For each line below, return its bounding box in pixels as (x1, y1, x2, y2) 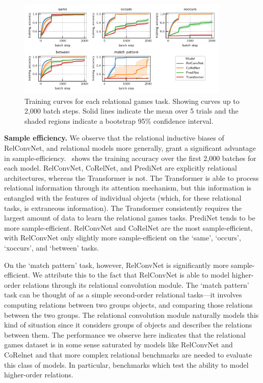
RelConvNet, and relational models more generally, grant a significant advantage (4, 143, 256, 153)
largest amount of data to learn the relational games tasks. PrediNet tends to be (4, 212, 255, 223)
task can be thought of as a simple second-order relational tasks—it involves (4, 289, 242, 300)
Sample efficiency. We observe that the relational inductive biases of (4, 132, 224, 143)
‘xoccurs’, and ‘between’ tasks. (4, 242, 99, 253)
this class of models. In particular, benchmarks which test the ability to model (4, 359, 249, 370)
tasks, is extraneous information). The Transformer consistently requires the (4, 202, 242, 213)
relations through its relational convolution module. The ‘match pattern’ (22, 279, 249, 290)
